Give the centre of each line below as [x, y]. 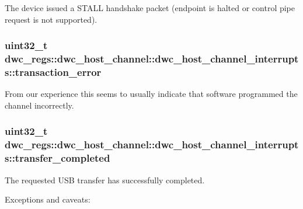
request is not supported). [51, 19]
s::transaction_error [53, 72]
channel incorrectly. [39, 105]
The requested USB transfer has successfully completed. [105, 180]
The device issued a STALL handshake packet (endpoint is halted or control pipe [150, 8]
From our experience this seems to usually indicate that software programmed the [151, 94]
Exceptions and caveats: [48, 199]
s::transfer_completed [58, 158]
